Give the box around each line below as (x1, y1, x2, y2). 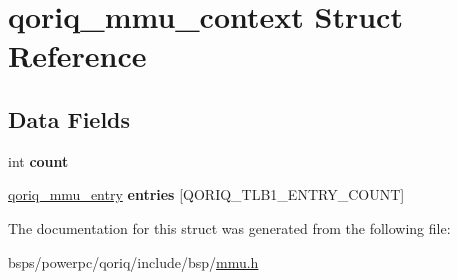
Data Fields (8, 103, 131, 134)
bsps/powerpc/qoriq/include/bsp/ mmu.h (8, 251, 259, 272)
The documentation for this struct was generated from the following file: (8, 217, 451, 238)
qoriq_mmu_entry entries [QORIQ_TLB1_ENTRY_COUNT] (8, 184, 405, 205)
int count (8, 150, 69, 171)
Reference (8, 35, 147, 76)
